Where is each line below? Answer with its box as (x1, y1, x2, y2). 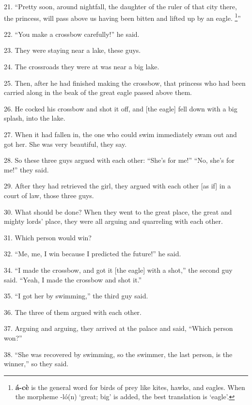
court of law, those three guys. (4, 190, 94, 200)
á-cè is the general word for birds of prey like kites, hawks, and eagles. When (15, 382, 245, 392)
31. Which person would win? (4, 232, 92, 242)
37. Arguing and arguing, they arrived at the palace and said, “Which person (4, 323, 233, 333)
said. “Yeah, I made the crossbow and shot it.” (4, 274, 142, 284)
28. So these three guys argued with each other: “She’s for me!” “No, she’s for (4, 155, 235, 165)
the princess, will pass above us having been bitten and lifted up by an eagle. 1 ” (4, 11, 241, 23)
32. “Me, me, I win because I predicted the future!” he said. (4, 249, 181, 259)
